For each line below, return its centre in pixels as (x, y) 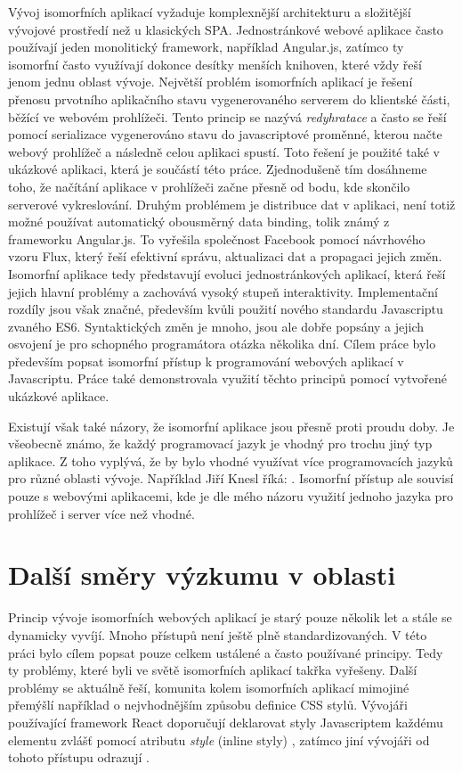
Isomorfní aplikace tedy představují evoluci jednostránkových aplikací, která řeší (227, 273)
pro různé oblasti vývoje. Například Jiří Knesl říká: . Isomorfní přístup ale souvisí (231, 478)
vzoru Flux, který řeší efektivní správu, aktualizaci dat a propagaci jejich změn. (225, 256)
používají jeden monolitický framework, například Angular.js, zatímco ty (206, 47)
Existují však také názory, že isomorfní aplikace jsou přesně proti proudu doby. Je (231, 426)
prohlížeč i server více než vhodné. (101, 513)
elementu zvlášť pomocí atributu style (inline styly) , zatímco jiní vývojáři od (219, 739)
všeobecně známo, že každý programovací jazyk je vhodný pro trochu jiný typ (220, 443)
